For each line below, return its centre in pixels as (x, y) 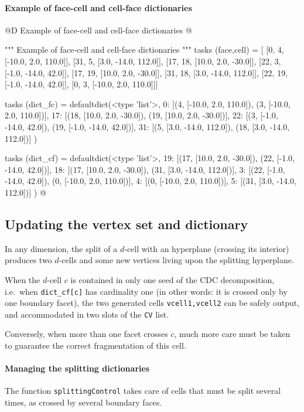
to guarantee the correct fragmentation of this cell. (95, 345)
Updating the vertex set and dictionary (127, 224)
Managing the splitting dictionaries (77, 368)
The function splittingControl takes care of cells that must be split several (143, 391)
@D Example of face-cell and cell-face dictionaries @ (98, 30)
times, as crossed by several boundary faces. (83, 402)
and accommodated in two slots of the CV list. (87, 314)
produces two (28, 260)
